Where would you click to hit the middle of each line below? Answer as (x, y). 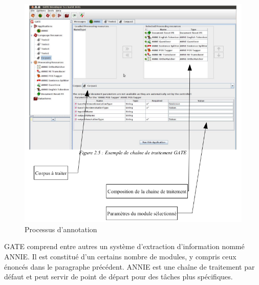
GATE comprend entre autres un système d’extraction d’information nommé (124, 246)
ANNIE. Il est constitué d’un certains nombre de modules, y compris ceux (120, 257)
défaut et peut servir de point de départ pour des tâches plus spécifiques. (118, 277)
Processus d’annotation (61, 229)
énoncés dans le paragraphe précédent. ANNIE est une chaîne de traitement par (129, 266)
